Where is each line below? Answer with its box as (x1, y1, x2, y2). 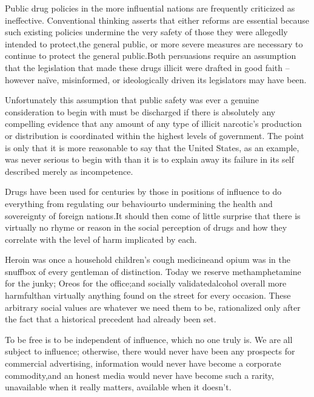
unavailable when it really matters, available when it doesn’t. (5, 381, 232, 393)
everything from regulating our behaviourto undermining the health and (5, 197, 273, 209)
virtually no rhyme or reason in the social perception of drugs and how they (5, 221, 287, 234)
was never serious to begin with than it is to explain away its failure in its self (5, 153, 295, 166)
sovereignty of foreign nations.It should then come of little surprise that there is (5, 209, 301, 222)
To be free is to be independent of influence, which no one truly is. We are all (5, 333, 293, 345)
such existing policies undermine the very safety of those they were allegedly (5, 25, 288, 38)
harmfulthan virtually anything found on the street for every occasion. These (5, 289, 291, 302)
